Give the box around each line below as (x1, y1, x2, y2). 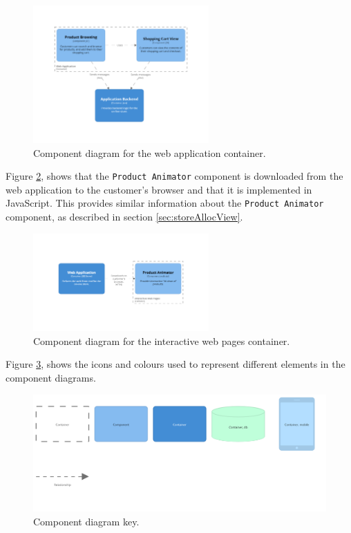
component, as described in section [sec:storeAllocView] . (6, 209, 243, 224)
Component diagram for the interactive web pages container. (33, 333, 290, 348)
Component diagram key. (33, 514, 140, 528)
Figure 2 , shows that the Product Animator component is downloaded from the (6, 169, 343, 183)
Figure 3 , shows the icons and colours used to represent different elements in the (6, 357, 345, 371)
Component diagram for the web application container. (33, 145, 266, 160)
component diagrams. (6, 371, 96, 385)
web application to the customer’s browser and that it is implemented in (6, 182, 312, 196)
